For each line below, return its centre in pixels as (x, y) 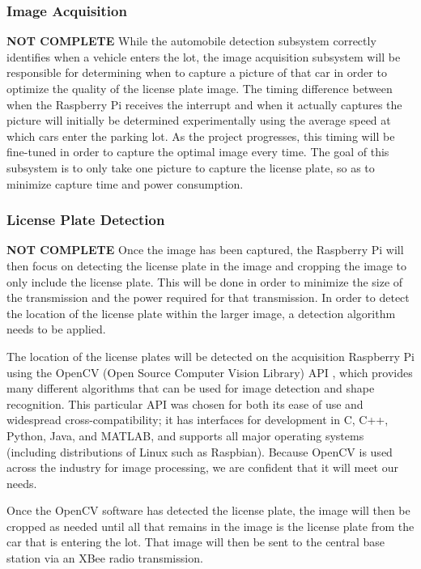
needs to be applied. (56, 329)
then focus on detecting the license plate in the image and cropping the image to (207, 265)
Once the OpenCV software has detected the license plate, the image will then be (208, 510)
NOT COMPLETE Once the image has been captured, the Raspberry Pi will (205, 250)
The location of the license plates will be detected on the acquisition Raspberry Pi (210, 356)
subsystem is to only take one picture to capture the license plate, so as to (191, 167)
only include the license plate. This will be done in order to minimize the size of (205, 281)
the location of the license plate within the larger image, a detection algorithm (201, 313)
